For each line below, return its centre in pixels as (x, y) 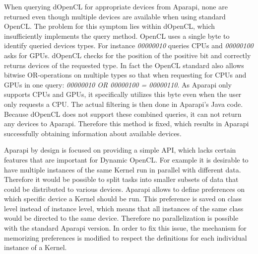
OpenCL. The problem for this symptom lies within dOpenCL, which (109, 26)
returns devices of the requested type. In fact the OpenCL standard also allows (124, 65)
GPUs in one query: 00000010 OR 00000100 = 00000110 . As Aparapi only (118, 84)
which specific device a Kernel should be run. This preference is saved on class (123, 199)
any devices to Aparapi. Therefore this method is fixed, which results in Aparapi (127, 124)
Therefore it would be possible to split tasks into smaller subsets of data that (121, 179)
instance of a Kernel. (35, 247)
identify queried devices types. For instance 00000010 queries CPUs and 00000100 (129, 45)
